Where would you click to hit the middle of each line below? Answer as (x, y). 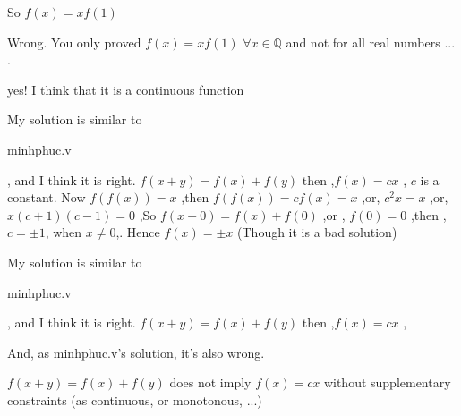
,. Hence (138, 232)
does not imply (210, 382)
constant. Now (47, 197)
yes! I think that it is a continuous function (126, 89)
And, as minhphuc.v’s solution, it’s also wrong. (136, 352)
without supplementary (387, 382)
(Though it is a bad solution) (317, 232)
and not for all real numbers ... (371, 42)
